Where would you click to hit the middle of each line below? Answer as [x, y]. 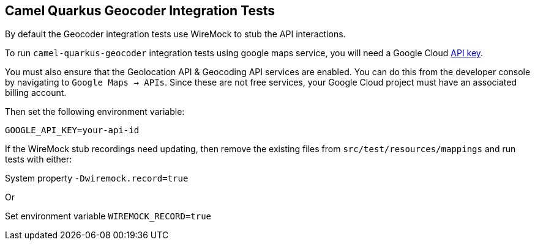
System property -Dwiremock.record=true [97, 178]
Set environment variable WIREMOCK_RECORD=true [108, 216]
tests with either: [39, 159]
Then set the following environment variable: [95, 112]
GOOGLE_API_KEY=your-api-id [72, 130]
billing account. [36, 93]
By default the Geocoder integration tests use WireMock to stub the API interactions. [175, 34]
